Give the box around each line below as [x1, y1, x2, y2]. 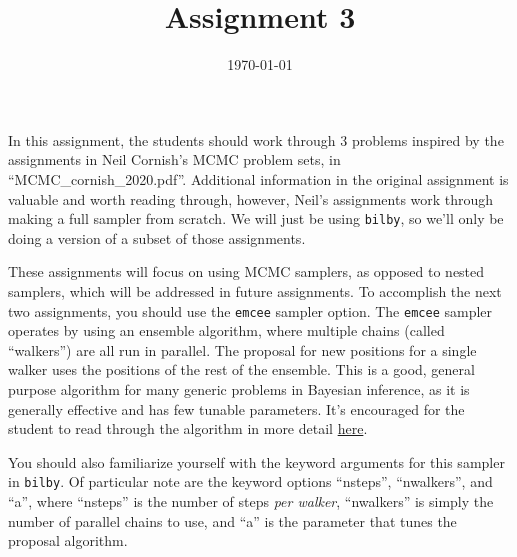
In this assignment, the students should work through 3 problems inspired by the [8, 129, 504, 150]
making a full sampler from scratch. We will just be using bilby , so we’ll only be [8, 208, 504, 229]
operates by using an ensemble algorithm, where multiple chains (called [8, 320, 445, 341]
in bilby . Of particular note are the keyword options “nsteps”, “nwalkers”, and [8, 471, 493, 492]
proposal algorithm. [8, 530, 128, 551]
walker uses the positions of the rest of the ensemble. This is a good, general [8, 359, 475, 380]
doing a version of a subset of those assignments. [8, 227, 306, 248]
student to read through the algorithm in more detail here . [8, 418, 368, 439]
